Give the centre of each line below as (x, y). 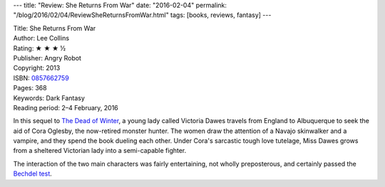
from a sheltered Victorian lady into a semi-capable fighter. (100, 151)
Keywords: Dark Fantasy (49, 98)
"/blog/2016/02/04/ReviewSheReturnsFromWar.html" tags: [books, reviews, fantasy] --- (142, 15)
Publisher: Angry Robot (47, 58)
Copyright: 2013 (37, 68)
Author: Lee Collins (41, 38)
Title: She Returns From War (55, 28)
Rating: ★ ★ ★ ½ (40, 48)
